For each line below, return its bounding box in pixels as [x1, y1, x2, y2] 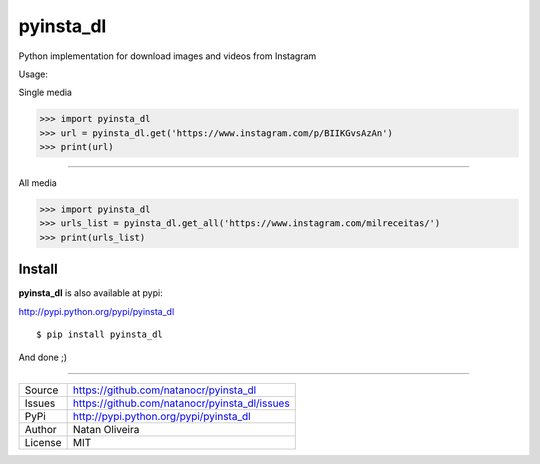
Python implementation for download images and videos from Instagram [18, 50, 317, 62]
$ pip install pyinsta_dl [36, 329, 164, 340]
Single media [18, 86, 72, 99]
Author [24, 422, 57, 436]
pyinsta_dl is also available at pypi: [18, 287, 164, 299]
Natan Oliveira [72, 422, 140, 436]
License [24, 435, 62, 449]
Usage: [18, 68, 49, 80]
